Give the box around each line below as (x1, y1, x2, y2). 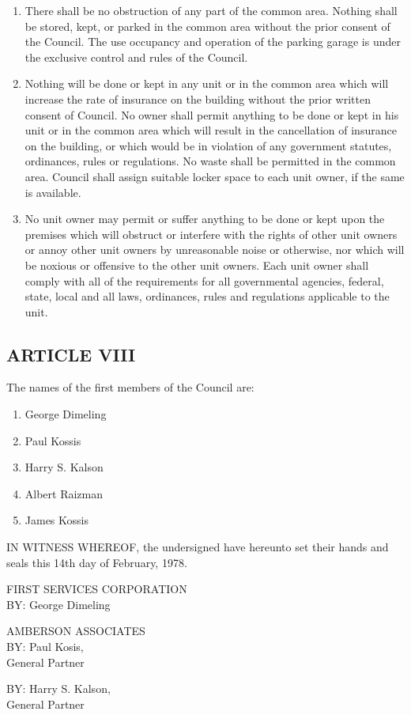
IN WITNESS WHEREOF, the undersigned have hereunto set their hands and (6, 539, 389, 555)
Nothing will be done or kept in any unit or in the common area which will (25, 75, 389, 92)
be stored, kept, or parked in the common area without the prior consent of (25, 17, 390, 34)
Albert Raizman (25, 485, 104, 501)
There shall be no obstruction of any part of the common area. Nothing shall (25, 2, 398, 18)
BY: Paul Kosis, (6, 638, 84, 655)
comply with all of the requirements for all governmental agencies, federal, (25, 272, 384, 289)
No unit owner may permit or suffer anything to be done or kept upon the (25, 210, 385, 227)
